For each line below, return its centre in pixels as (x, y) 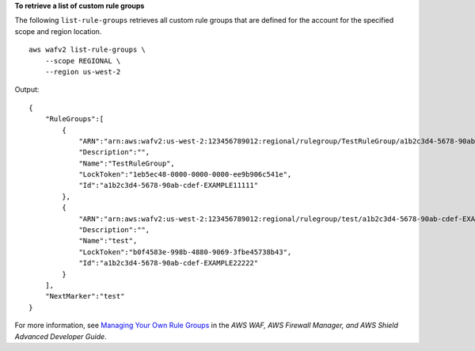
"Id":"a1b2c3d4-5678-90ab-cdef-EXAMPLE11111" (169, 185)
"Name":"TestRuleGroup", (127, 163)
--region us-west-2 (83, 72)
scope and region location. (58, 31)
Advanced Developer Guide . (61, 336)
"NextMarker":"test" (85, 296)
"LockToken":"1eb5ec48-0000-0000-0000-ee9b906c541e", (185, 175)
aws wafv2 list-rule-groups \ (87, 50)
